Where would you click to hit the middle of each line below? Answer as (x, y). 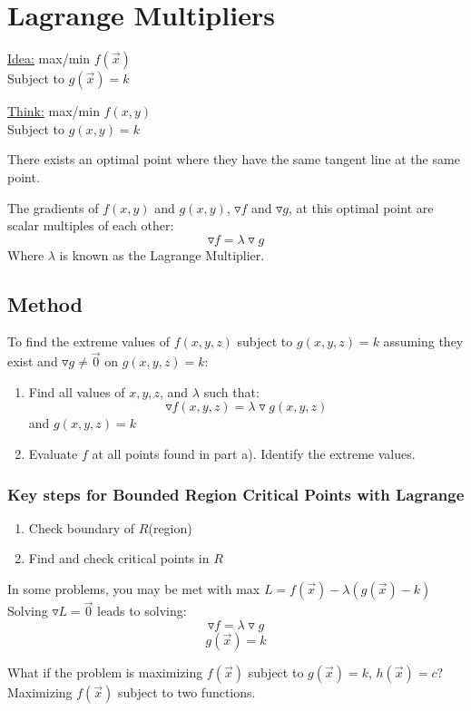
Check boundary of (82, 527)
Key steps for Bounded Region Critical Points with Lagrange (236, 494)
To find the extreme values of (88, 341)
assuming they (423, 341)
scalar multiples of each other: (91, 225)
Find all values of (77, 391)
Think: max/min (54, 111)
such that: (231, 391)
